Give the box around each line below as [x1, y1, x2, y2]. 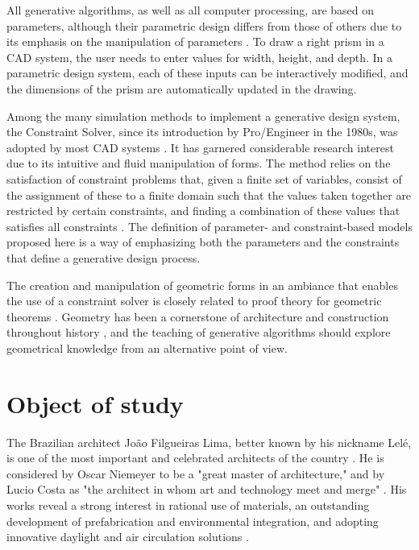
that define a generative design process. [6, 249, 201, 266]
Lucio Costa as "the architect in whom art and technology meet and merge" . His [6, 481, 407, 498]
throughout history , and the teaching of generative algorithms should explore [6, 324, 391, 341]
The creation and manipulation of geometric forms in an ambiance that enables [6, 276, 398, 293]
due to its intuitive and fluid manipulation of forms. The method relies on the [6, 155, 391, 172]
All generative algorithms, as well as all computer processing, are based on [6, 2, 375, 18]
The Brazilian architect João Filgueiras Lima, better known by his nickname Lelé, [6, 433, 412, 450]
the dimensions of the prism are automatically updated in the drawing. [6, 80, 357, 97]
